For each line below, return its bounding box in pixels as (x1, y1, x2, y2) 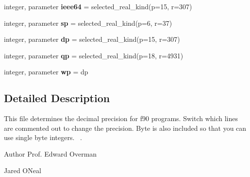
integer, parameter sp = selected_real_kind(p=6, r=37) (4, 18, 172, 28)
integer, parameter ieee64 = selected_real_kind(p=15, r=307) (4, 1, 192, 11)
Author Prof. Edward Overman (4, 148, 97, 159)
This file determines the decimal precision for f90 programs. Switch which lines (4, 113, 238, 124)
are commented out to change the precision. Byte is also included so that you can (4, 123, 247, 133)
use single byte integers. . (4, 132, 82, 142)
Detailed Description (4, 90, 110, 106)
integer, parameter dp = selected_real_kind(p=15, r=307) (4, 34, 180, 44)
